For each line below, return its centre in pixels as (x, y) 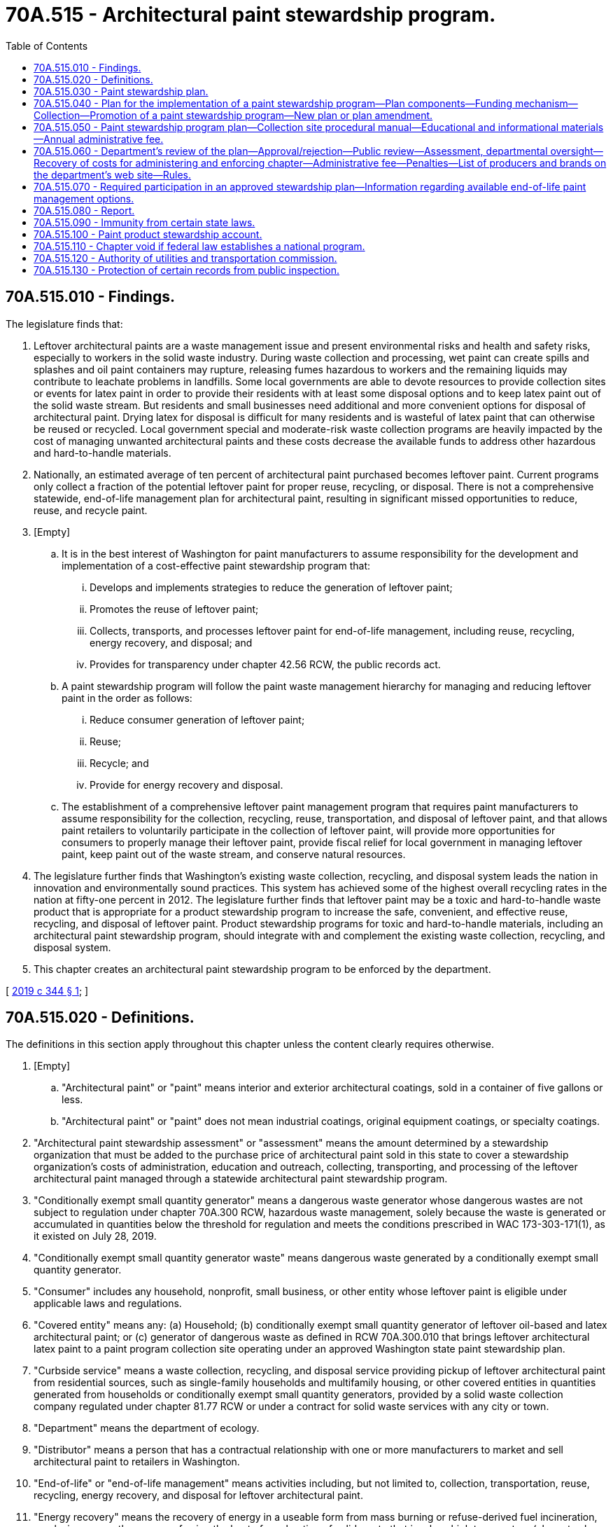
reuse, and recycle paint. (91, 510)
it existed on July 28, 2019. (95, 1236)
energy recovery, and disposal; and (171, 642)
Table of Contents (47, 46)
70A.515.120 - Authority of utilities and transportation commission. (185, 258)
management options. (84, 198)
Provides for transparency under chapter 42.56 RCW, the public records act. (265, 664)
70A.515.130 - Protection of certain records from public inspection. (187, 270)
